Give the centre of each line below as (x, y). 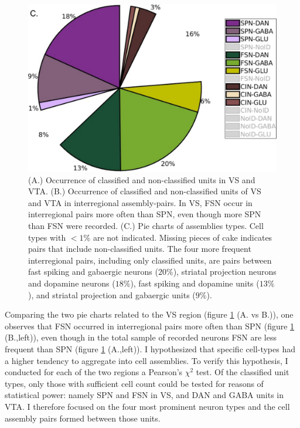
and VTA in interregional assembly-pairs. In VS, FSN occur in (140, 202)
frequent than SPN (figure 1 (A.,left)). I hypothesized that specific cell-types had (150, 348)
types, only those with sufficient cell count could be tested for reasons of (134, 383)
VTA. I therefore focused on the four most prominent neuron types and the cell (147, 406)
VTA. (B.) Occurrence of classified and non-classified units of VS (145, 191)
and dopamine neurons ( (72, 283)
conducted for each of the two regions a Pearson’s (94, 372)
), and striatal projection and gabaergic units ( (112, 294)
